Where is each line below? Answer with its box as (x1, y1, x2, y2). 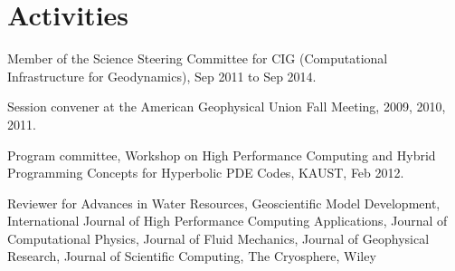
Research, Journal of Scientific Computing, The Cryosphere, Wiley (7, 247, 376, 266)
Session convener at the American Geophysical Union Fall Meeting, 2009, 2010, (7, 97, 446, 116)
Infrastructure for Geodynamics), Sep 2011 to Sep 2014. (7, 66, 317, 85)
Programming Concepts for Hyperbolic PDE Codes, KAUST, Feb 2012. (7, 163, 404, 182)
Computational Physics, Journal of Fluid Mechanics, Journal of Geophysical (7, 228, 430, 247)
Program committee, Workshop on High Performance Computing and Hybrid (7, 145, 436, 164)
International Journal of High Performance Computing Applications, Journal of (7, 211, 448, 230)
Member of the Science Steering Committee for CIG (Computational (7, 49, 388, 68)
